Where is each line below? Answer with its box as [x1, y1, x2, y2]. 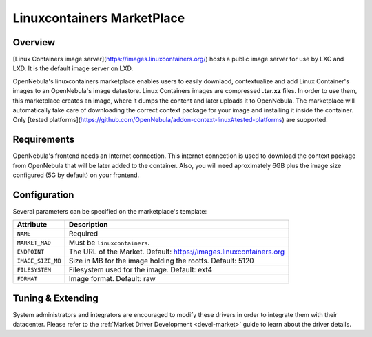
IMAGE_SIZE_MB [17, 257, 61, 265]
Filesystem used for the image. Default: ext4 [68, 265, 213, 275]
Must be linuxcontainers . [68, 238, 150, 247]
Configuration [12, 189, 74, 201]
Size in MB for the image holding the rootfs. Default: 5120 [68, 256, 254, 265]
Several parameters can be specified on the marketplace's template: [12, 207, 207, 215]
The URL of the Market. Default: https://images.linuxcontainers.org [68, 247, 285, 256]
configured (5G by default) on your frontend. [12, 171, 140, 179]
